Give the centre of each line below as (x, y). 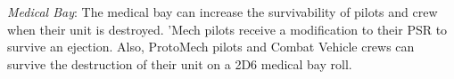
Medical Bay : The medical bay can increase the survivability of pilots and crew (223, 12)
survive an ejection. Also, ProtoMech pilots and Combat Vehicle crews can (211, 47)
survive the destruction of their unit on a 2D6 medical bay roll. (180, 63)
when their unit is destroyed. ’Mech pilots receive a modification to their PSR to (227, 29)
